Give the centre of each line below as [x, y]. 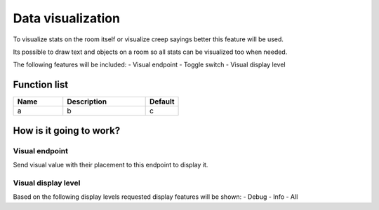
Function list [41, 85]
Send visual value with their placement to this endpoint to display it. [111, 165]
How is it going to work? [67, 131]
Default [162, 101]
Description [87, 101]
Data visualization [67, 18]
